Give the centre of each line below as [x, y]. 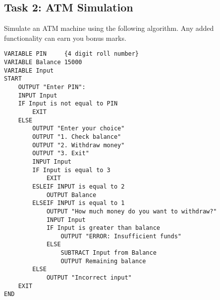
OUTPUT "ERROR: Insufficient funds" [121, 236]
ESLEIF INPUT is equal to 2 [79, 186]
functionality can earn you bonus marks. [65, 38]
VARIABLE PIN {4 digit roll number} [72, 54]
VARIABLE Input [29, 70]
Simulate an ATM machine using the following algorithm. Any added [109, 28]
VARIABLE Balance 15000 [43, 62]
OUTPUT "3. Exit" [61, 153]
